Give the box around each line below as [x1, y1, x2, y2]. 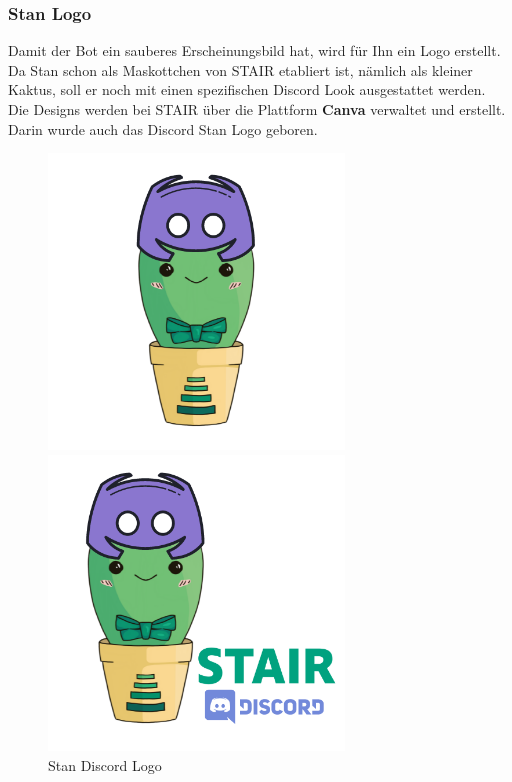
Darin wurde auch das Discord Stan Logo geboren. [8, 118, 318, 139]
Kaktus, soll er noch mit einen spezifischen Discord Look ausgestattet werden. [8, 79, 486, 100]
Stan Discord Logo [48, 754, 162, 775]
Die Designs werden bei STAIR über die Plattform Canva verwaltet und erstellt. [8, 99, 506, 119]
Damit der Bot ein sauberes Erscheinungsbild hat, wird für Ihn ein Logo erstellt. [8, 40, 501, 61]
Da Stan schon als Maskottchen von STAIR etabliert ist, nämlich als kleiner [8, 59, 473, 80]
